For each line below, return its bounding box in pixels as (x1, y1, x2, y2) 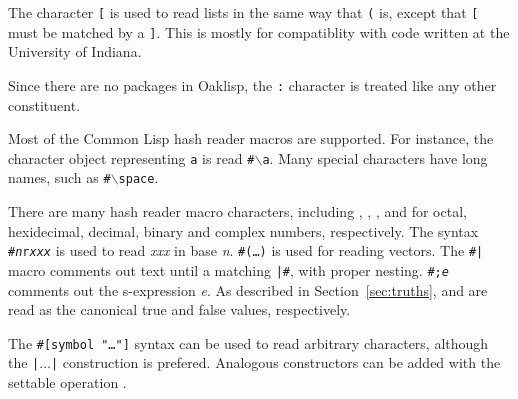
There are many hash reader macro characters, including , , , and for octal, (8, 201, 467, 222)
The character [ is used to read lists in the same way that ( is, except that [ (8, 2, 479, 22)
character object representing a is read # (8, 147, 255, 168)
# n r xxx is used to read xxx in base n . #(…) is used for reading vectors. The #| (8, 240, 484, 261)
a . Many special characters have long (262, 147, 488, 168)
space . (118, 167, 159, 188)
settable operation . (8, 372, 127, 393)
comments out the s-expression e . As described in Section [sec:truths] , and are (8, 279, 488, 300)
